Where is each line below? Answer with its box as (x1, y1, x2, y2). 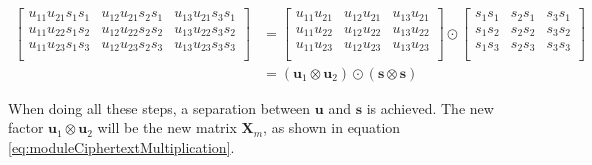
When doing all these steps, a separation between (8, 97, 311, 118)
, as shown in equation (263, 117, 401, 138)
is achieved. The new (366, 97, 494, 118)
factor (8, 117, 44, 138)
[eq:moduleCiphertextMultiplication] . (8, 136, 235, 157)
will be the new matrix (97, 117, 237, 138)
